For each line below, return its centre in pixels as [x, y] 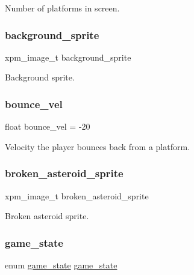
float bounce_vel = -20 [48, 126]
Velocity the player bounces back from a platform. [98, 146]
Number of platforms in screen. [62, 8]
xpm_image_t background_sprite [68, 57]
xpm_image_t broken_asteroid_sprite [77, 195]
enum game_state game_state [61, 265]
